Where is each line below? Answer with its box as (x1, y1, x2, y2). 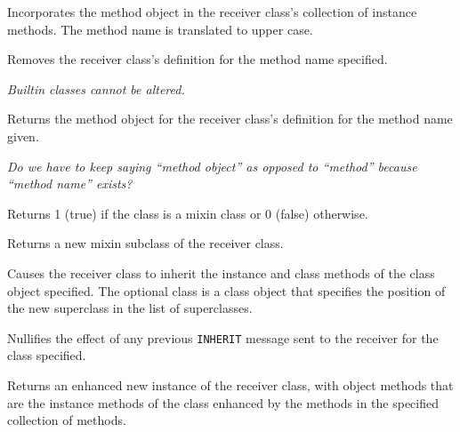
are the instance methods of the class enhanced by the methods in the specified (7, 393, 440, 412)
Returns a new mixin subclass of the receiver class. (7, 234, 284, 252)
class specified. (7, 346, 86, 364)
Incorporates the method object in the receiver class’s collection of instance (7, 3, 417, 20)
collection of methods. (7, 411, 126, 429)
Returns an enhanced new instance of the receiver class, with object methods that (7, 375, 454, 394)
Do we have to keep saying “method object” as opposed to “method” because (7, 156, 417, 175)
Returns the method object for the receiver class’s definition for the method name (7, 109, 453, 128)
